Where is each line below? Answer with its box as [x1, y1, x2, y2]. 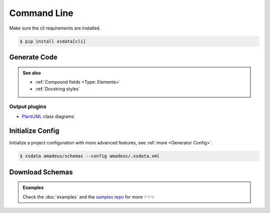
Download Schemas [9, 168, 73, 176]
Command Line [9, 8, 73, 19]
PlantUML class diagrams [21, 113, 74, 120]
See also [22, 70, 41, 76]
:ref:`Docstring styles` [35, 86, 80, 92]
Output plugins [9, 103, 47, 110]
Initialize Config [9, 127, 59, 135]
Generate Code [9, 53, 57, 61]
